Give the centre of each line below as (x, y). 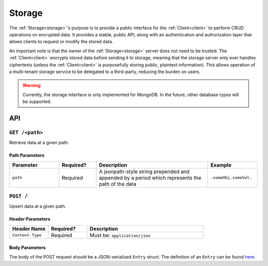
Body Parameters (28, 248)
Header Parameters (30, 219)
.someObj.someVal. (231, 178)
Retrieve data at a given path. (39, 143)
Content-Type (27, 235)
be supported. (37, 101)
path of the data (118, 184)
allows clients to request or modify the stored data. (61, 42)
